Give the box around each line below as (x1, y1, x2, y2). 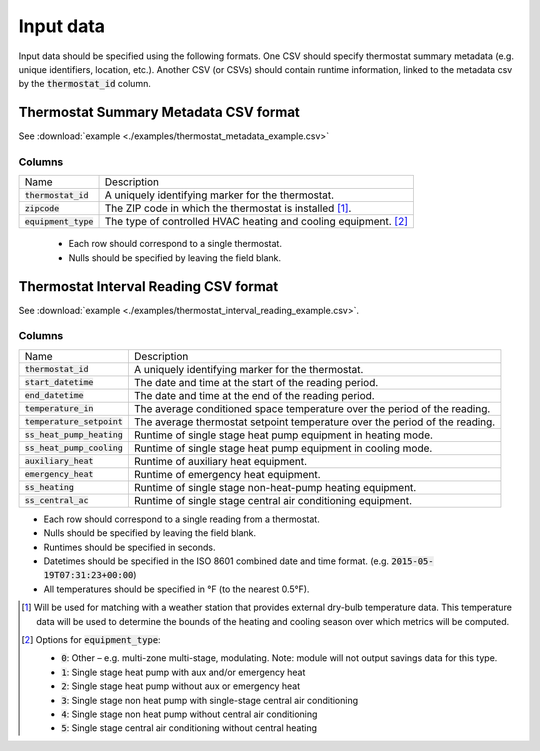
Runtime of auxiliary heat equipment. (133, 454, 308, 468)
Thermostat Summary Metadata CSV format (18, 104, 300, 121)
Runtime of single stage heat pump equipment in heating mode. (133, 428, 434, 442)
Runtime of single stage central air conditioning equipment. (133, 493, 413, 507)
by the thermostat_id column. (18, 78, 152, 90)
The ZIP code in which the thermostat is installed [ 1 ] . (104, 201, 352, 215)
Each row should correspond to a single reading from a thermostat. (43, 513, 320, 525)
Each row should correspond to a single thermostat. (68, 238, 282, 250)
